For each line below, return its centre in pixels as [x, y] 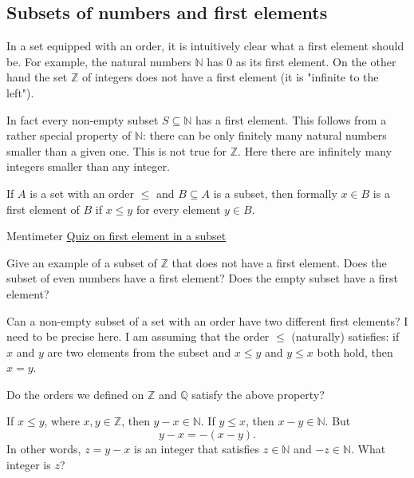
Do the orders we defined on [75, 394]
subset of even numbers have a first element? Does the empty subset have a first [202, 278]
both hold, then [355, 352]
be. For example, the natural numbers [99, 61]
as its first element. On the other [316, 61]
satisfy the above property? [258, 394]
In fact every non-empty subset [83, 119]
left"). [20, 92]
